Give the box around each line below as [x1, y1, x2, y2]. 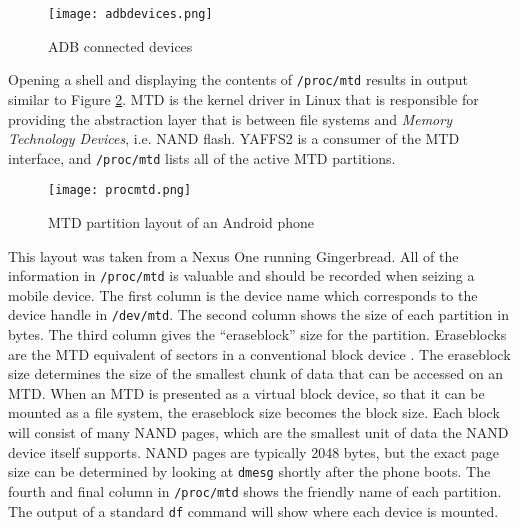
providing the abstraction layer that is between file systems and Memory [8, 108, 452, 129]
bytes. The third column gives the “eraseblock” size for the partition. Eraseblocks [8, 324, 507, 345]
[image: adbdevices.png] [48, 7, 213, 21]
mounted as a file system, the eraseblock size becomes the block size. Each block [8, 402, 500, 423]
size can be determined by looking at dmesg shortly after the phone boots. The [8, 461, 491, 482]
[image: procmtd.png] [48, 183, 192, 198]
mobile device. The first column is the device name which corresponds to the [8, 284, 478, 305]
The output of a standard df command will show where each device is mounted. [8, 500, 499, 521]
